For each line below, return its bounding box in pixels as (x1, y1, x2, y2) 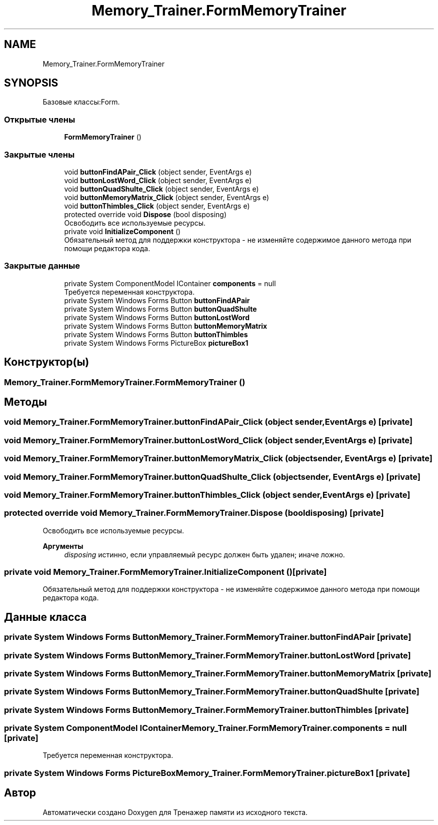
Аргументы (42, 541, 83, 550)
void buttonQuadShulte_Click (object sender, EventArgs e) (64, 184, 259, 193)
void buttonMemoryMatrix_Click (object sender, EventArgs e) (64, 193, 269, 202)
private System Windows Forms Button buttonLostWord (64, 313, 250, 322)
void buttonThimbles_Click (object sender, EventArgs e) (64, 201, 250, 210)
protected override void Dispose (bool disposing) (64, 210, 226, 219)
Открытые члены (4, 114, 75, 125)
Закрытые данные (4, 261, 80, 271)
